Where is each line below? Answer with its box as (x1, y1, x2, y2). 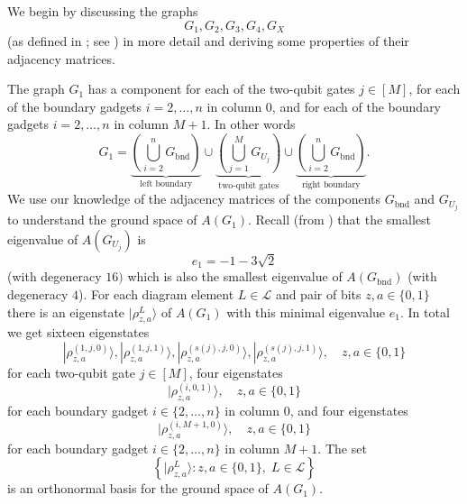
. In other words (206, 115, 296, 133)
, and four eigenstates (289, 400, 408, 419)
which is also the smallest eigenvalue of (127, 267, 343, 286)
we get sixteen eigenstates (7, 323, 150, 342)
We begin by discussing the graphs (7, 2, 198, 20)
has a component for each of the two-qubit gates (87, 79, 355, 98)
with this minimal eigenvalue (226, 302, 386, 321)
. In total (399, 302, 450, 321)
